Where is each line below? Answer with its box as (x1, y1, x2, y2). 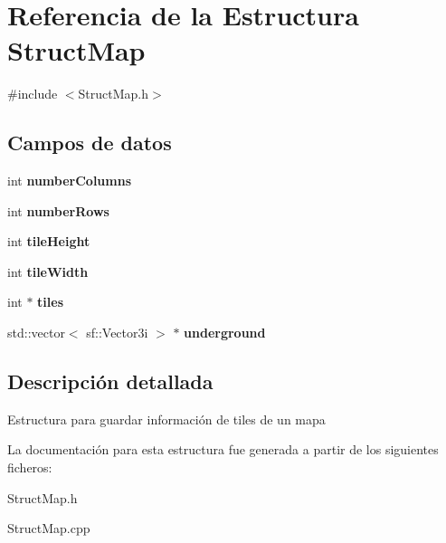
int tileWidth (7, 262, 89, 281)
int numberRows (7, 201, 109, 220)
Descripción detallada (7, 367, 214, 395)
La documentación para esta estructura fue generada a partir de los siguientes (7, 440, 439, 459)
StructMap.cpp (7, 519, 90, 538)
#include (7, 84, 58, 103)
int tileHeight (7, 232, 90, 251)
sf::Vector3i (86, 323, 148, 342)
